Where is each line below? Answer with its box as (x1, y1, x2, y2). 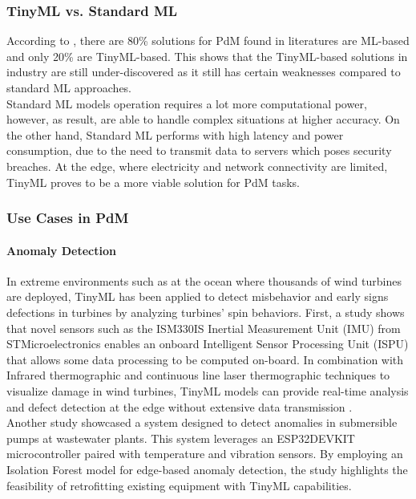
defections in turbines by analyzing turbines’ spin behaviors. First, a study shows (6, 303, 405, 320)
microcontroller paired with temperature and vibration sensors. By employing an (6, 445, 403, 462)
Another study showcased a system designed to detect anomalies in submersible (6, 414, 398, 431)
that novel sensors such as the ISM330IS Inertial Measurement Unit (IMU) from (6, 319, 401, 336)
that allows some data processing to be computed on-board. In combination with (6, 351, 404, 367)
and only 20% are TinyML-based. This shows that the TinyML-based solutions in (6, 47, 408, 64)
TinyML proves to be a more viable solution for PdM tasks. (6, 173, 300, 190)
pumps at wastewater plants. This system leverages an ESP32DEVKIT (6, 429, 355, 446)
